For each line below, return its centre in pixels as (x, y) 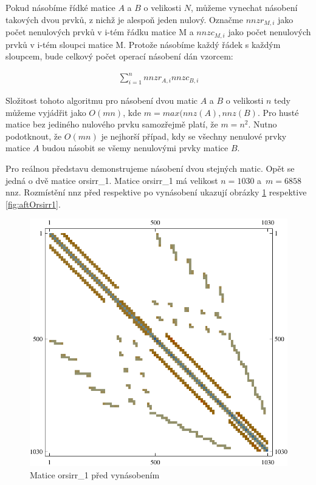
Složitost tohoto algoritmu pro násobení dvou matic (102, 100)
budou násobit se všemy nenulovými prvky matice (135, 148)
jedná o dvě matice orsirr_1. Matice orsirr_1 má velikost (112, 180)
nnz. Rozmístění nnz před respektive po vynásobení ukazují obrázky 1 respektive (156, 192)
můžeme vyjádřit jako (46, 112)
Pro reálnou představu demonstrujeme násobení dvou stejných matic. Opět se (150, 168)
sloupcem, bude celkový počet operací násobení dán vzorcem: (119, 56)
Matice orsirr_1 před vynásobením (95, 474)
